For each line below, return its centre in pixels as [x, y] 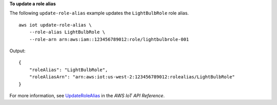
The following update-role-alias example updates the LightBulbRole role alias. [99, 13]
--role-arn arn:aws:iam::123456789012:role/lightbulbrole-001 [109, 39]
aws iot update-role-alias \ [55, 25]
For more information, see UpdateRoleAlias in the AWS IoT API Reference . [87, 95]
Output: [17, 51]
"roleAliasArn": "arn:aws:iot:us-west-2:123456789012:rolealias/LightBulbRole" [132, 77]
